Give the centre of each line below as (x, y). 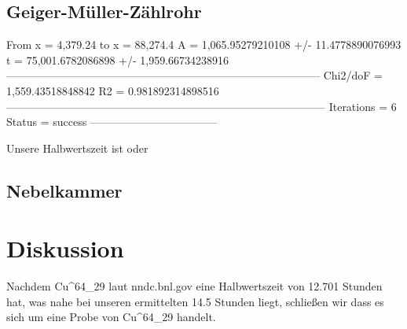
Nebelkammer (64, 190)
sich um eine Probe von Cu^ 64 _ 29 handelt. (111, 317)
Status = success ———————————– (112, 122)
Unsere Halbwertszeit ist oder (77, 148)
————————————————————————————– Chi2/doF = (194, 75)
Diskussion (65, 248)
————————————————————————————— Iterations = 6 (202, 106)
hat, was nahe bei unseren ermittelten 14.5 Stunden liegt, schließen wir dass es (195, 301)
